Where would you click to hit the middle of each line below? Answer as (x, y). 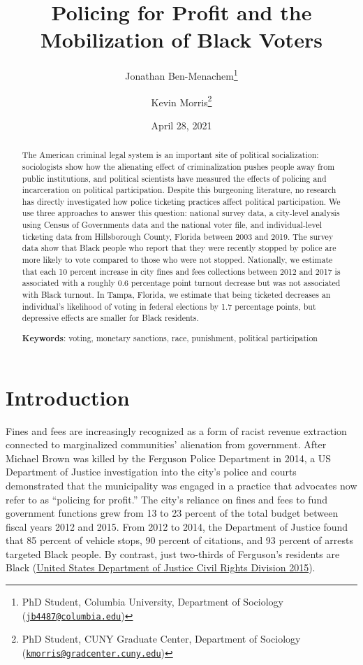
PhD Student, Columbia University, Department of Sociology (153, 602)
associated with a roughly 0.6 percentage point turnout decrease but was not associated (181, 283)
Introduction (68, 397)
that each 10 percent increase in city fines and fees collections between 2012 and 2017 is (181, 271)
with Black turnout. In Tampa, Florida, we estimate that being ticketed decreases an (176, 295)
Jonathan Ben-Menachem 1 (181, 74)
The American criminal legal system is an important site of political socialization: (170, 155)
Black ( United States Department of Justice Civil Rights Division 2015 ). (161, 567)
